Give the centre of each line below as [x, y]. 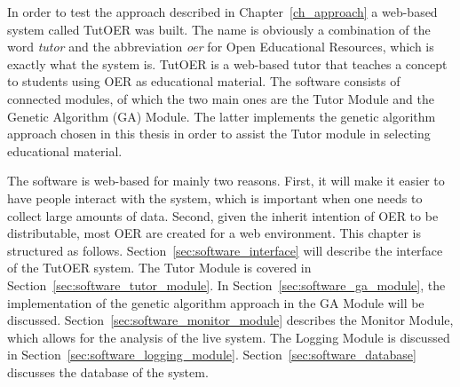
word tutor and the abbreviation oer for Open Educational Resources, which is [221, 47]
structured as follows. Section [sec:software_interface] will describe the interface [225, 250]
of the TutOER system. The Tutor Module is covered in [159, 268]
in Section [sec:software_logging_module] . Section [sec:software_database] [212, 355]
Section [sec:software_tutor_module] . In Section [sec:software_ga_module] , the [226, 284]
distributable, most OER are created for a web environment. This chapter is [214, 233]
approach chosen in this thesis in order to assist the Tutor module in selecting [219, 134]
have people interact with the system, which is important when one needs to [215, 197]
